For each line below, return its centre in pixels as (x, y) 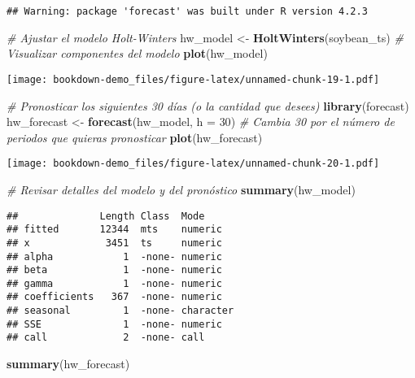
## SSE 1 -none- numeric (114, 324)
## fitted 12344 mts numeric (114, 230)
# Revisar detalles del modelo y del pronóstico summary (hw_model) (181, 189)
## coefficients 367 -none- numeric (114, 297)
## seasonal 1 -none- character (120, 311)
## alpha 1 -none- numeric (114, 256)
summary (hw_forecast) (68, 364)
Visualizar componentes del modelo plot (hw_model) (137, 53)
